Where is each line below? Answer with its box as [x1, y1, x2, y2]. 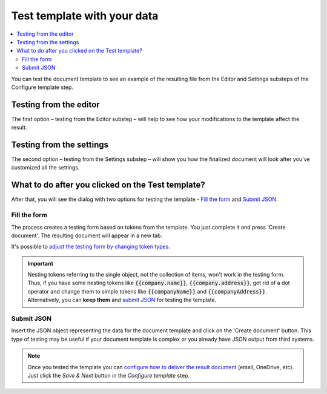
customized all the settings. [11, 164, 80, 171]
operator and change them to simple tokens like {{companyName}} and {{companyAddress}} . [27, 287, 268, 295]
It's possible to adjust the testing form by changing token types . [11, 243, 171, 251]
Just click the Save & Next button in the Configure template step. [27, 372, 190, 379]
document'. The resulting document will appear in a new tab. [11, 232, 163, 239]
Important [27, 260, 54, 267]
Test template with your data [11, 9, 159, 22]
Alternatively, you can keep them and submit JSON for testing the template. [27, 297, 217, 304]
